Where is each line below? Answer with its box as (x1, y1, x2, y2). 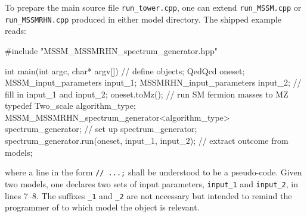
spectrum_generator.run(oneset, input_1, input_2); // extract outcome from (5, 134, 289, 147)
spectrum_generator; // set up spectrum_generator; (5, 122, 197, 135)
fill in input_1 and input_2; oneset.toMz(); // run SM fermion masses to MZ (5, 87, 289, 100)
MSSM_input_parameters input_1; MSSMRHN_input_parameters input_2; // (5, 76, 302, 89)
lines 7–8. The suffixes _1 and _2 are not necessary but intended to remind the (5, 189, 292, 202)
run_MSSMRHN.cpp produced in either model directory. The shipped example (5, 12, 281, 25)
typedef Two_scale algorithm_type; (5, 99, 136, 112)
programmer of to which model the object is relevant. (5, 201, 200, 213)
